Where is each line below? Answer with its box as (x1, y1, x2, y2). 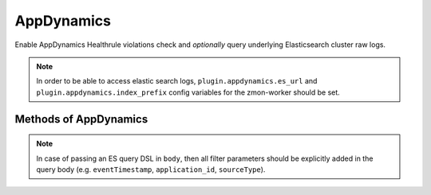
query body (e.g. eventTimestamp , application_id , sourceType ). (36, 164, 266, 174)
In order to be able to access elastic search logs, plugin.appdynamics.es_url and (36, 76, 318, 86)
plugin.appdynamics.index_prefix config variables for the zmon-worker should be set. (36, 88, 341, 97)
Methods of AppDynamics (14, 112, 148, 126)
